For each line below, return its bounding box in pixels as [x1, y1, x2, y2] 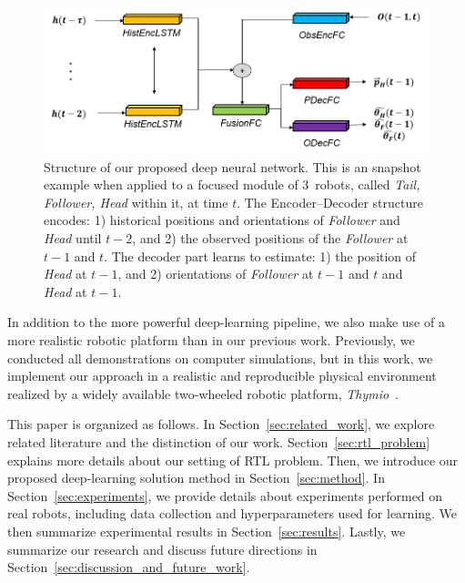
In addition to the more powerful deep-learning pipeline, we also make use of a [7, 312, 445, 332]
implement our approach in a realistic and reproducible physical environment [7, 366, 437, 385]
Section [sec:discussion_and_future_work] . [7, 557, 250, 577]
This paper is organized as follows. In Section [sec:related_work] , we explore [7, 414, 435, 434]
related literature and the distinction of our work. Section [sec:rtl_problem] [7, 432, 430, 451]
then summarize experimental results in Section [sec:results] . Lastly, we [7, 521, 406, 540]
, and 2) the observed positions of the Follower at [132, 229, 409, 248]
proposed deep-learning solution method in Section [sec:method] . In [7, 468, 385, 487]
